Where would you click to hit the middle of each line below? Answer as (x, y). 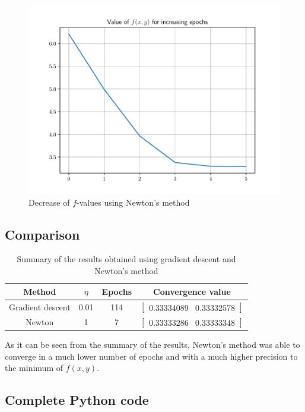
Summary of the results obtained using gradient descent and (126, 259)
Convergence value (192, 291)
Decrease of (49, 202)
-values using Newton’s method (133, 202)
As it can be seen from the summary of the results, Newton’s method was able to (152, 345)
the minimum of (34, 368)
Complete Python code (77, 400)
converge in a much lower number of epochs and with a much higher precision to (151, 356)
